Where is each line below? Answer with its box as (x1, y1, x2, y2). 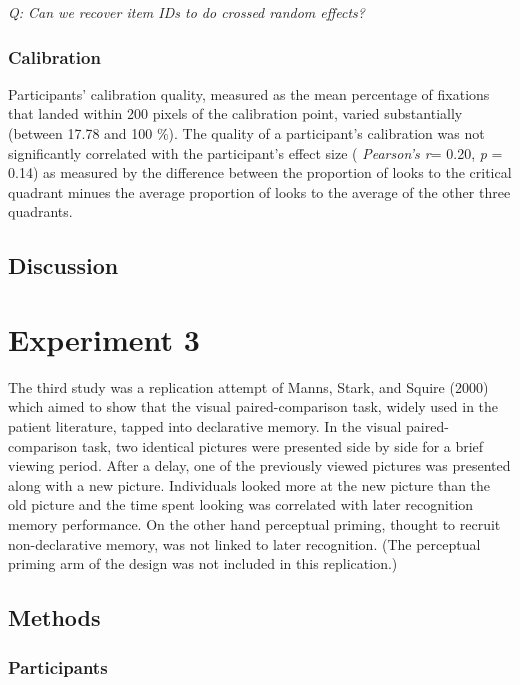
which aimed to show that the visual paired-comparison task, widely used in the (8, 396, 499, 417)
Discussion (8, 250, 119, 281)
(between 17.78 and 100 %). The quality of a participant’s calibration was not (8, 123, 485, 143)
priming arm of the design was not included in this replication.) (8, 553, 398, 574)
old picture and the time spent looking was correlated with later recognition (8, 494, 474, 515)
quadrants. (8, 201, 73, 222)
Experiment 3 (8, 318, 200, 359)
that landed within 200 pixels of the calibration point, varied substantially (8, 103, 463, 124)
